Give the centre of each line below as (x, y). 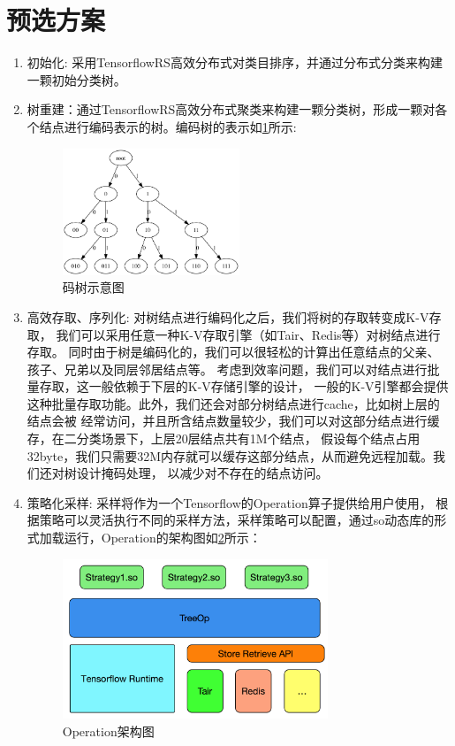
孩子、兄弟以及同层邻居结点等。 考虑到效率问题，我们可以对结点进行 (227, 369)
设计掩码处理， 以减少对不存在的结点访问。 (202, 473)
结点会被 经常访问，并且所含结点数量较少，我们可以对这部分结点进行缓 (233, 421)
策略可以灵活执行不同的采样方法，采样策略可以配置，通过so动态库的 (237, 520)
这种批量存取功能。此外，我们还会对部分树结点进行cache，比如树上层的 (233, 403)
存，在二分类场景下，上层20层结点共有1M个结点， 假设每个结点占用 (224, 438)
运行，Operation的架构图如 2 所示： (163, 538)
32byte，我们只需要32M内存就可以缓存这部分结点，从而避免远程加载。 (230, 455)
